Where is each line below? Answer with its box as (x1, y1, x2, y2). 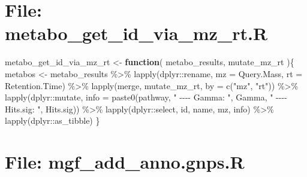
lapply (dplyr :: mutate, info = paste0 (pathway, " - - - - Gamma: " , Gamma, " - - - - (5, 91, 287, 103)
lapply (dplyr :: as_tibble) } (5, 114, 100, 127)
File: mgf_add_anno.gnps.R (5, 149, 245, 174)
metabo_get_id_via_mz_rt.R (5, 21, 268, 45)
